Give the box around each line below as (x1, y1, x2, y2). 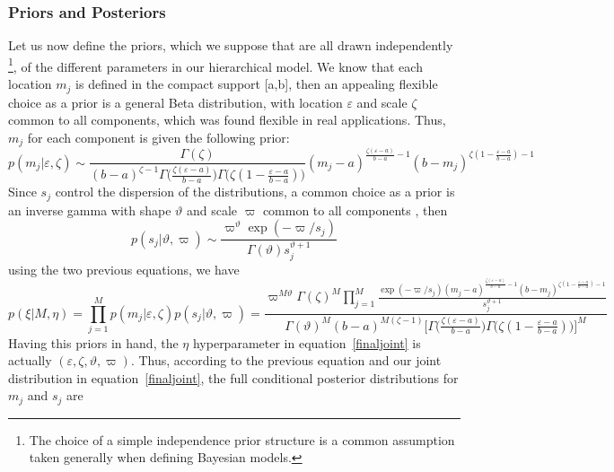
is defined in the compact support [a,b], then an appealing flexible (75, 74, 438, 93)
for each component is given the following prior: (27, 127, 290, 146)
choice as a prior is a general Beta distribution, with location (8, 92, 343, 111)
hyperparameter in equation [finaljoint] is (192, 333, 421, 352)
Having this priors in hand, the (8, 333, 179, 352)
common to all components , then (262, 200, 448, 219)
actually (8, 351, 52, 370)
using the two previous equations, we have (8, 259, 240, 278)
